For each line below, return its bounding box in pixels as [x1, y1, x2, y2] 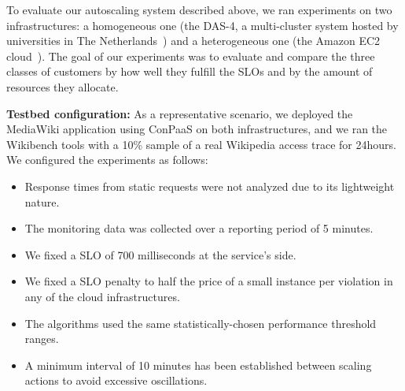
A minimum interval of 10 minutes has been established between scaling [24, 356, 372, 373]
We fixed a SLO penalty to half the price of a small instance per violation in [24, 273, 393, 289]
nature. [24, 193, 60, 210]
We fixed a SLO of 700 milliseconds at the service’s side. [24, 246, 296, 263]
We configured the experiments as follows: [6, 151, 208, 168]
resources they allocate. [6, 78, 119, 95]
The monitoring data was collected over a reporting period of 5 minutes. [24, 220, 374, 236]
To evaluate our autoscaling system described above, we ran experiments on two [6, 2, 392, 17]
